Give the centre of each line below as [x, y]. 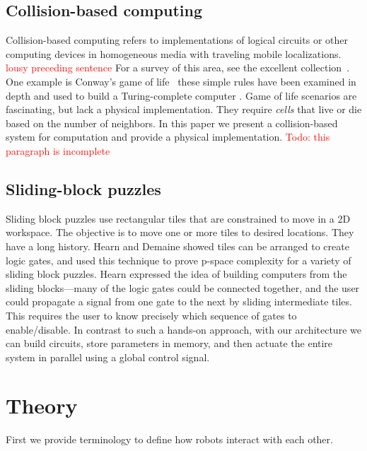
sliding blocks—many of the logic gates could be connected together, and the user [183, 287]
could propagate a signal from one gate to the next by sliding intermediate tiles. [179, 301]
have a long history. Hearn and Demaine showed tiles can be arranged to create [177, 246]
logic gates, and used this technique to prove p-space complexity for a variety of [179, 260]
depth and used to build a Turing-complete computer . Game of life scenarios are [181, 95]
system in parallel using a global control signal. [108, 357]
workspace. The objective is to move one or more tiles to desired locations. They [180, 232]
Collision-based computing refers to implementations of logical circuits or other [177, 40]
